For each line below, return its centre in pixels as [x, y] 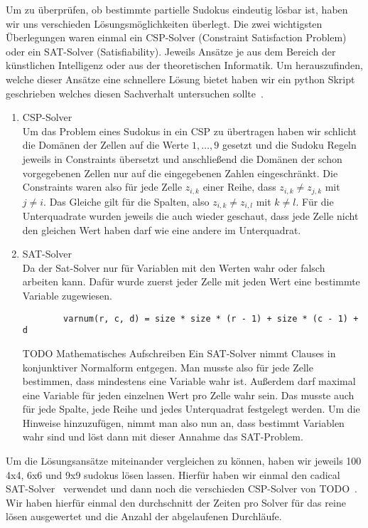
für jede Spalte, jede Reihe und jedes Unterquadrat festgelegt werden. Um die [191, 409]
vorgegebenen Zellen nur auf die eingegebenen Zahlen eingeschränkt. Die [180, 173]
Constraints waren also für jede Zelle [102, 187]
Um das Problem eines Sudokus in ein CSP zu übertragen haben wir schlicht [190, 131]
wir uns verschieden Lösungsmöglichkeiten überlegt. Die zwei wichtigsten [164, 23]
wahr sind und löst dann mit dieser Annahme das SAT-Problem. [163, 437]
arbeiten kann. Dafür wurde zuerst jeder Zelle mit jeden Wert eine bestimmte [191, 281]
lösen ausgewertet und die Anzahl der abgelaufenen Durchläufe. [144, 516]
